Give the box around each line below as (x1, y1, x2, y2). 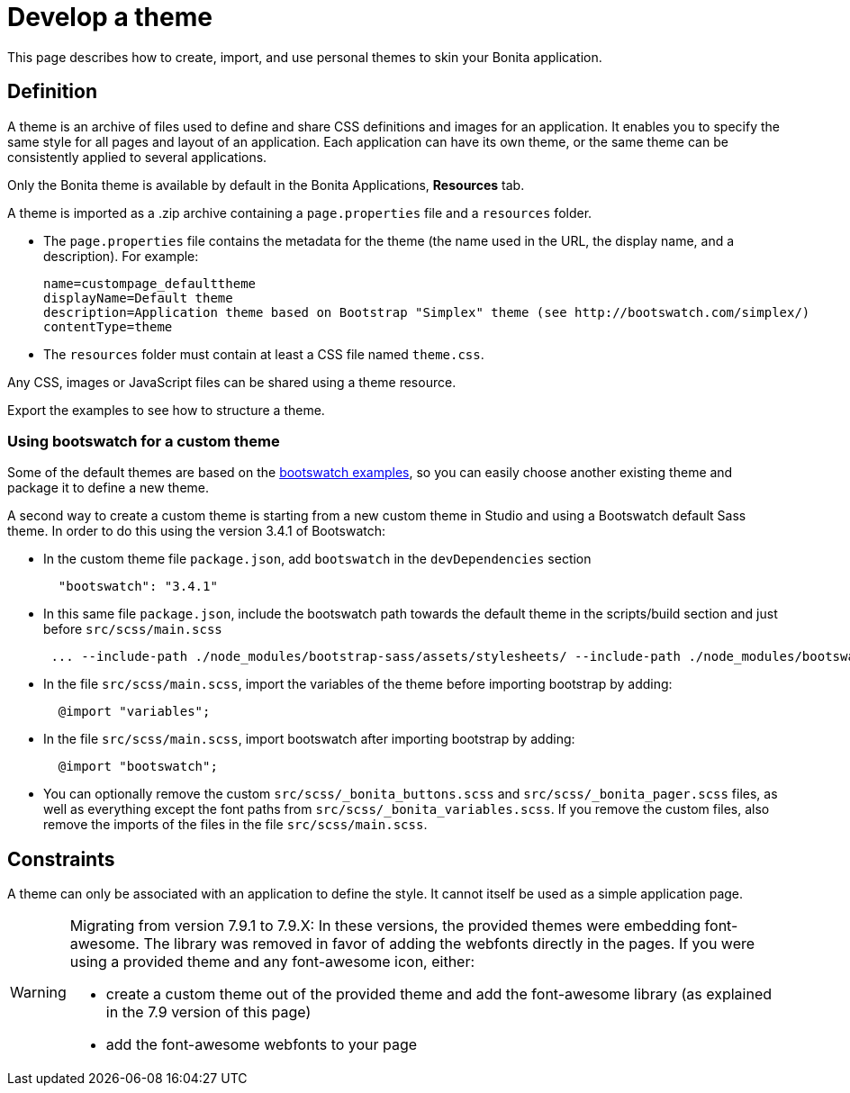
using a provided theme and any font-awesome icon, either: (69, 953, 475, 971)
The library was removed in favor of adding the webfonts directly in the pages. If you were (143, 935, 755, 953)
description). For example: (43, 248, 199, 264)
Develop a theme (7, 2, 212, 32)
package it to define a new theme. (7, 480, 210, 496)
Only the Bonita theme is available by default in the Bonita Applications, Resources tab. (7, 176, 525, 193)
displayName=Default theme (43, 290, 233, 305)
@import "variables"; (58, 704, 211, 719)
